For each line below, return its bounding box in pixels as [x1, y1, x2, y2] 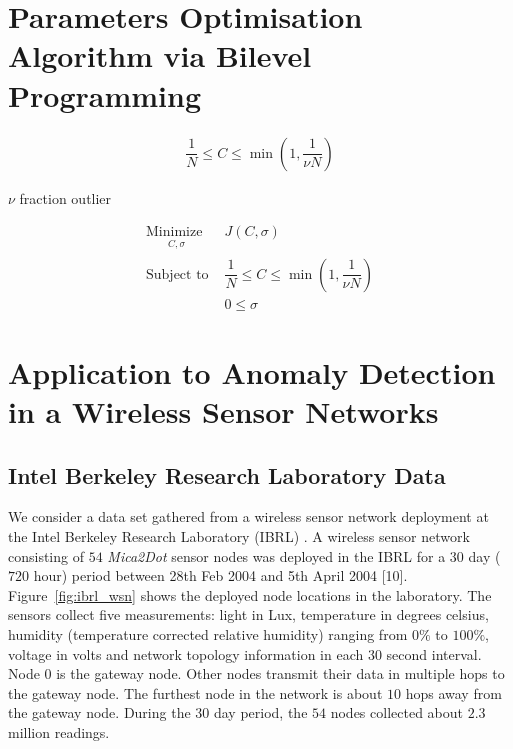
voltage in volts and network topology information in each [8, 643, 364, 664]
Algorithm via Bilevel [8, 35, 312, 76]
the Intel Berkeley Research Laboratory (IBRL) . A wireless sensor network [8, 526, 470, 547]
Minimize [146, 225, 203, 240]
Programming [8, 74, 201, 115]
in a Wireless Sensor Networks [8, 391, 439, 432]
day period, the [213, 702, 308, 723]
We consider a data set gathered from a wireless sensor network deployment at [8, 506, 489, 527]
